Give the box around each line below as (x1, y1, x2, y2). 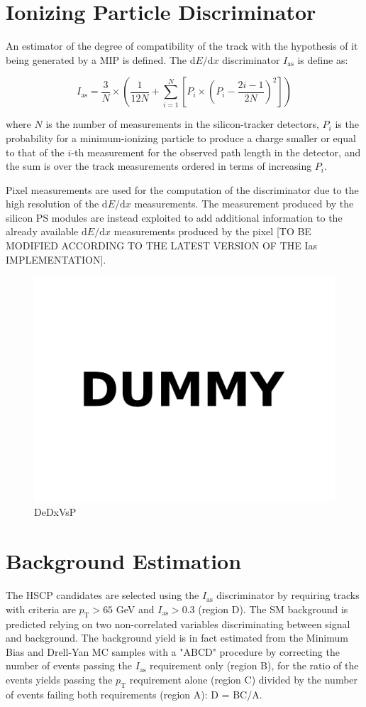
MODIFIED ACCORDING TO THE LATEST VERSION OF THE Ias (6, 238, 318, 253)
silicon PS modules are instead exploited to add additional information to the (6, 210, 343, 225)
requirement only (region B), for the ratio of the (150, 658, 359, 673)
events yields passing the (6, 671, 113, 686)
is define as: (297, 52, 348, 67)
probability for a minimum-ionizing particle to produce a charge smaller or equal (6, 130, 356, 145)
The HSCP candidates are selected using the (6, 588, 199, 603)
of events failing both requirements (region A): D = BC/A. (6, 686, 262, 701)
